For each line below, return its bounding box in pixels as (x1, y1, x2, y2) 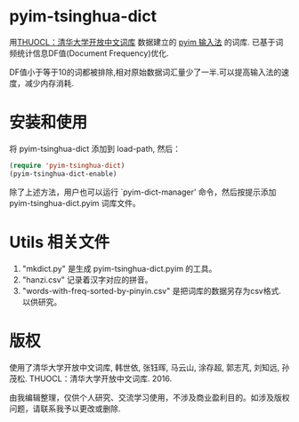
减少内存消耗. (24, 77, 75, 88)
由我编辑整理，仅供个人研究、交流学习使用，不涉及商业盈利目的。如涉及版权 (9, 392, 290, 402)
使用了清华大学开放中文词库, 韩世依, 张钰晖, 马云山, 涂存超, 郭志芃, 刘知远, (9, 362, 280, 372)
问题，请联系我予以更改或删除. (9, 402, 122, 414)
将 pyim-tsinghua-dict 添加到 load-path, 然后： (9, 143, 181, 154)
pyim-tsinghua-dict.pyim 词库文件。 (9, 197, 141, 208)
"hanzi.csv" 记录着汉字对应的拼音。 (21, 274, 153, 285)
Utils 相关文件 (9, 232, 110, 252)
